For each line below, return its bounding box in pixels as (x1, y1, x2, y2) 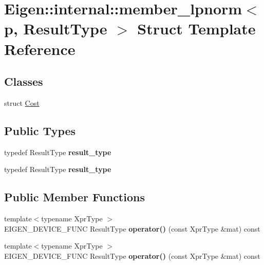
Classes (4, 73, 43, 89)
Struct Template (137, 18, 256, 39)
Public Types (4, 122, 76, 138)
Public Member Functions (4, 189, 145, 205)
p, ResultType (4, 18, 107, 39)
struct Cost (4, 97, 40, 108)
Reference (4, 38, 76, 59)
